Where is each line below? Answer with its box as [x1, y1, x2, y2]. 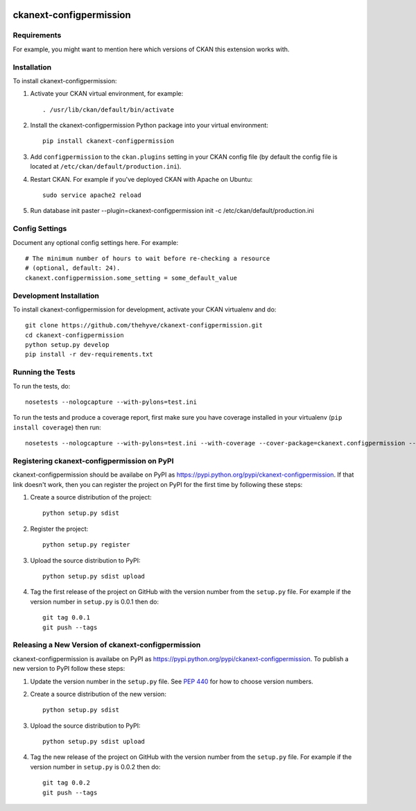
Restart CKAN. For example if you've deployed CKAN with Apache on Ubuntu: [30, 175, 253, 183]
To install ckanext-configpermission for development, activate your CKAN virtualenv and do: [12, 305, 277, 314]
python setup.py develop [25, 341, 110, 349]
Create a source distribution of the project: [30, 493, 152, 502]
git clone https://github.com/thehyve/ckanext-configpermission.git [25, 321, 263, 330]
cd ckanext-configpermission [25, 331, 124, 339]
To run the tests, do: [12, 382, 71, 390]
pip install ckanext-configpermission [42, 137, 175, 145]
